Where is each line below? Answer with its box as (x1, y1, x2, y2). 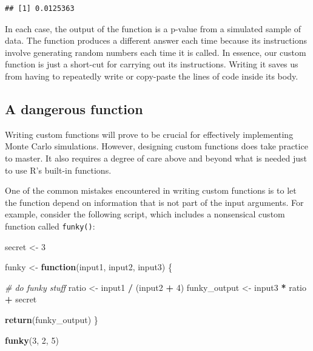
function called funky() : (5, 219, 95, 232)
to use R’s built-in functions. (5, 163, 112, 176)
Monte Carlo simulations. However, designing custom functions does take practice (5, 140, 308, 152)
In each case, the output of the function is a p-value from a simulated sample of (5, 22, 301, 35)
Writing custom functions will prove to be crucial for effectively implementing (5, 128, 294, 140)
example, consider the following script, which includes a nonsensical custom (5, 208, 285, 220)
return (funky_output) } (5, 313, 98, 325)
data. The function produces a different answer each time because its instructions (5, 34, 307, 47)
